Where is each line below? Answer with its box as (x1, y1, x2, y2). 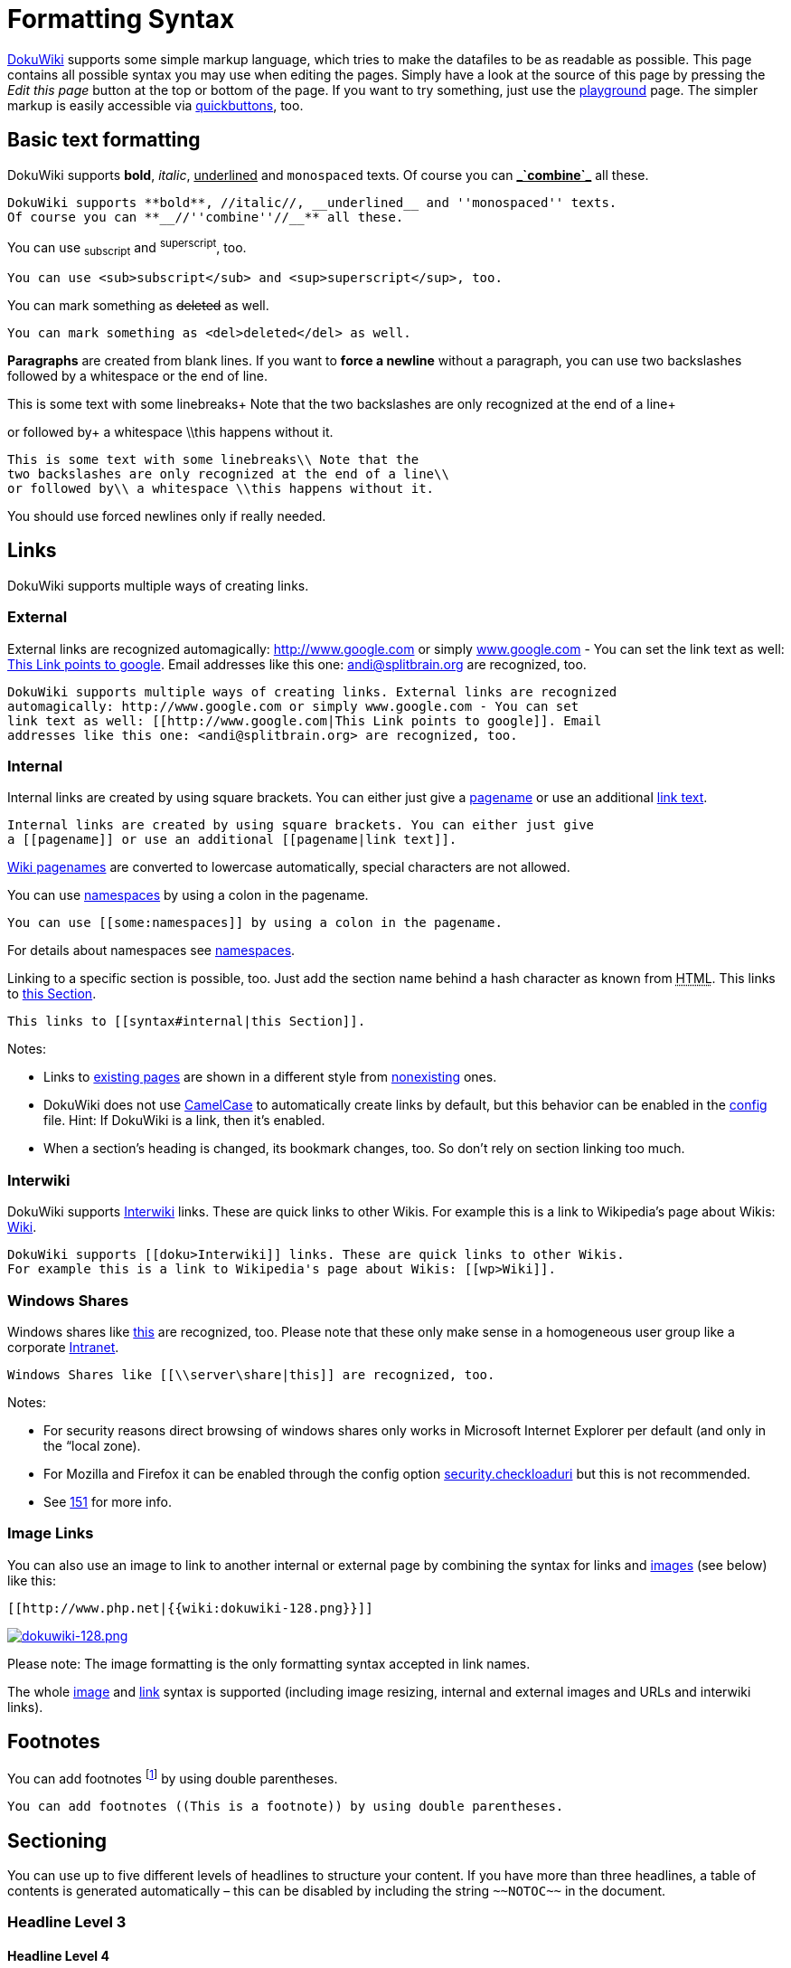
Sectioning (7, 1829, 107, 1852)
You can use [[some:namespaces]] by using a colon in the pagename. (7, 915, 503, 931)
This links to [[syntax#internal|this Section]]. (7, 1014, 366, 1029)
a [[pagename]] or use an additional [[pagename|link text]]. (7, 832, 457, 847)
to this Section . (7, 986, 97, 1002)
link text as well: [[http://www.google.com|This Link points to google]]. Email (7, 713, 602, 728)
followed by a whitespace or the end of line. (7, 368, 268, 384)
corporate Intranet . (7, 1339, 119, 1355)
